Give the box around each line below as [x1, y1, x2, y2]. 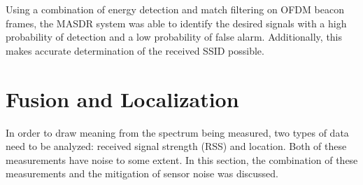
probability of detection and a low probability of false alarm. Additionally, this [6, 29, 343, 44]
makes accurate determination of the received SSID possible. [6, 43, 264, 57]
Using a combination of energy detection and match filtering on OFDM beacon [6, 2, 344, 16]
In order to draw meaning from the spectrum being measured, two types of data [6, 125, 349, 139]
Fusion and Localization [6, 84, 239, 113]
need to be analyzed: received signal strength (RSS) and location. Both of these [6, 139, 347, 153]
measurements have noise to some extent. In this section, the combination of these [6, 152, 358, 167]
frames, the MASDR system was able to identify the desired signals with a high [6, 15, 347, 30]
